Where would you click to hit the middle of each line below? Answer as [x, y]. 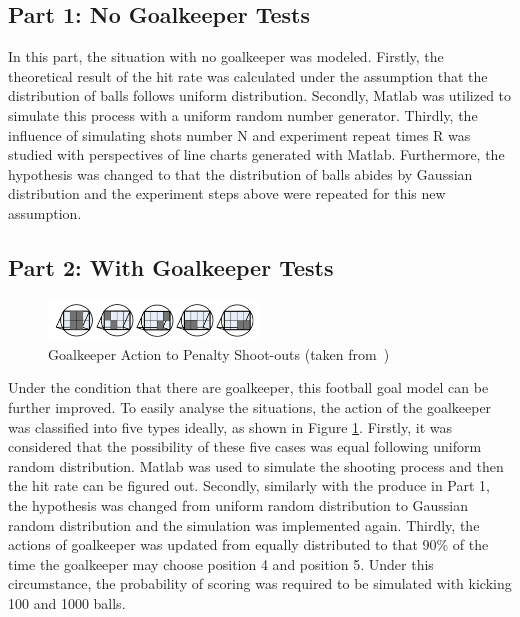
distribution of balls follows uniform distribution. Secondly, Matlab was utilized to [260, 95]
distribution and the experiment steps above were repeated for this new [227, 193]
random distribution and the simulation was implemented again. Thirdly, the [244, 524]
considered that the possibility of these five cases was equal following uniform [245, 446]
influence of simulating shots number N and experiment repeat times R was [239, 134]
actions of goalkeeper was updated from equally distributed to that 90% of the [248, 544]
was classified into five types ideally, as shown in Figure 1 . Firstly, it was [230, 426]
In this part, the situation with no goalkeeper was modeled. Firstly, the [226, 56]
